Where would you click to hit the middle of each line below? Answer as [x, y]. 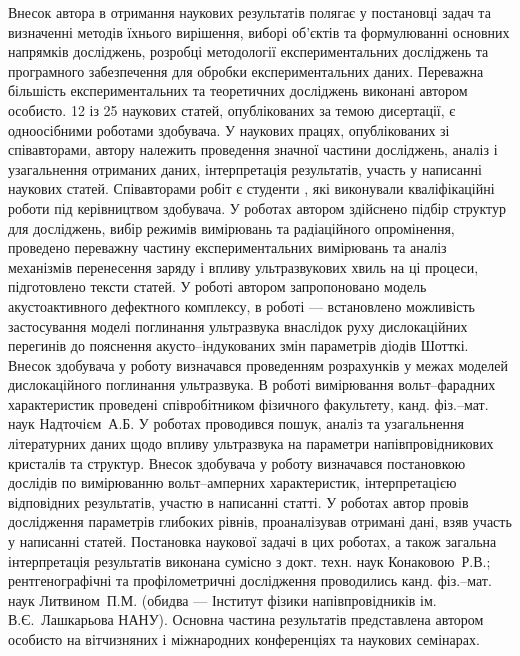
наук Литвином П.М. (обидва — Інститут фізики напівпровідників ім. [222, 599]
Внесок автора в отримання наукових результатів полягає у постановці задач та [249, 12]
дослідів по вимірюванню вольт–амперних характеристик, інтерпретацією [232, 482]
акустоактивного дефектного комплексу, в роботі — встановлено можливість [241, 305]
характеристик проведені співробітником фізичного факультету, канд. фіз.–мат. [248, 403]
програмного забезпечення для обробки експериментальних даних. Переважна [246, 70]
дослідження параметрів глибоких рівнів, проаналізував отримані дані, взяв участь [260, 521]
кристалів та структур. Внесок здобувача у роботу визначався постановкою [237, 462]
